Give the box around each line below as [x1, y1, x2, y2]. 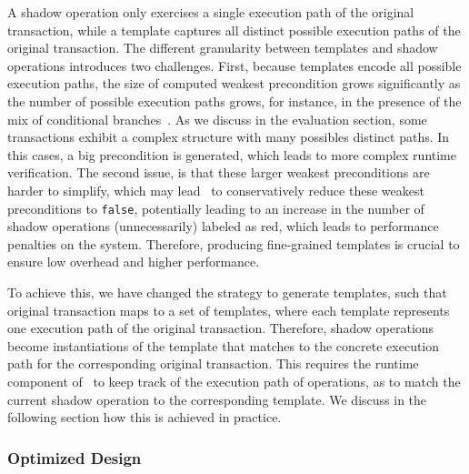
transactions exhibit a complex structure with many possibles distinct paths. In [7, 127, 450, 146]
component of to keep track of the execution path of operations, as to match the [7, 371, 461, 390]
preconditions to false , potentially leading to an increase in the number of [7, 198, 424, 217]
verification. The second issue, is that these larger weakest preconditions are [7, 163, 430, 182]
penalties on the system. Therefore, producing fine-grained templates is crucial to [7, 234, 460, 253]
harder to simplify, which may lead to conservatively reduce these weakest [7, 180, 424, 199]
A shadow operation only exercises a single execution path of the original [7, 3, 414, 21]
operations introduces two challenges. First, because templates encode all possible [7, 55, 462, 75]
